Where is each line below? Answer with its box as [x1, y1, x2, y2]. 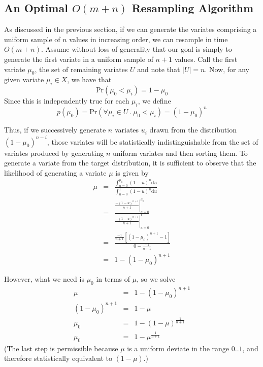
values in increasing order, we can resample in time [69, 34, 228, 44]
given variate [4, 74, 44, 85]
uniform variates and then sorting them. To [112, 147, 248, 158]
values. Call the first [174, 53, 238, 64]
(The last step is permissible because [4, 343, 118, 353]
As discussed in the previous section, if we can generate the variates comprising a [4, 24, 257, 35]
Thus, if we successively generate [4, 124, 106, 135]
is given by [115, 167, 149, 178]
